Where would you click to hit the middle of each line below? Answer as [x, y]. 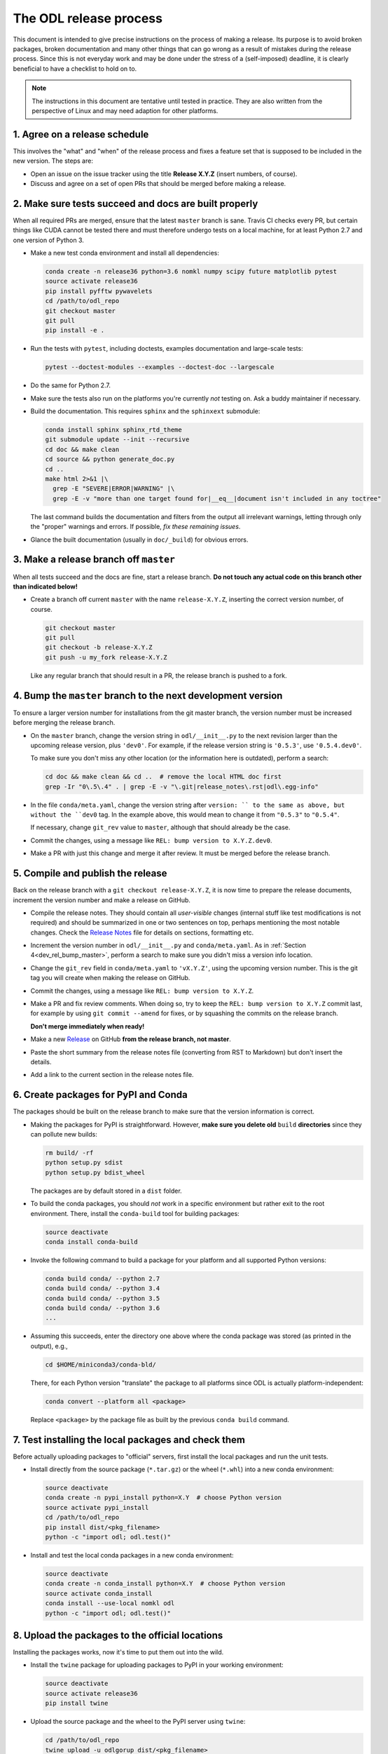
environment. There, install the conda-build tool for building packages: [135, 1213]
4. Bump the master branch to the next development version [148, 696]
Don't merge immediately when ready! [88, 1026]
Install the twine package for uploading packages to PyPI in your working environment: [157, 1665]
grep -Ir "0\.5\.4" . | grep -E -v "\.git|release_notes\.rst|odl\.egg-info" [182, 786]
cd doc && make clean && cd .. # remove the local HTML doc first [164, 777]
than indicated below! [46, 587]
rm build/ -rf [69, 1153]
